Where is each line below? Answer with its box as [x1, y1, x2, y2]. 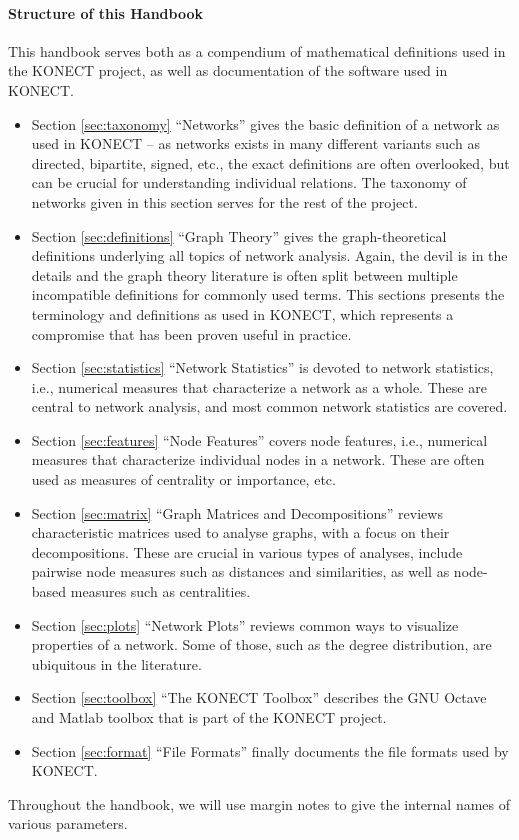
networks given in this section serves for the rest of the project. [31, 191, 418, 212]
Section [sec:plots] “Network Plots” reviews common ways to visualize [31, 614, 459, 635]
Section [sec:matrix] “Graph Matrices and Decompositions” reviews [31, 502, 443, 523]
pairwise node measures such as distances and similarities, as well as [31, 561, 450, 582]
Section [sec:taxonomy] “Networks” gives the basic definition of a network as [31, 113, 500, 134]
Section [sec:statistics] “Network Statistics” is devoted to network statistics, [31, 357, 494, 378]
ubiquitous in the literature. [31, 653, 202, 674]
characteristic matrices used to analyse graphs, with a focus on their [31, 522, 450, 543]
